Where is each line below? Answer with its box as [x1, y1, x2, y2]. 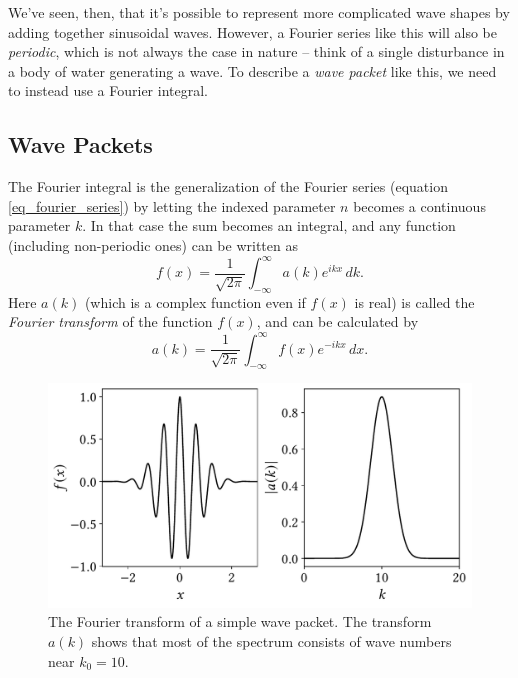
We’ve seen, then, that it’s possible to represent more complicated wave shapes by [8, 2, 510, 22]
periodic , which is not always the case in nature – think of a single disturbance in [8, 41, 505, 62]
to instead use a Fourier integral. [8, 80, 208, 101]
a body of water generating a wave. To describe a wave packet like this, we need [8, 60, 497, 81]
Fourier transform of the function [8, 311, 213, 332]
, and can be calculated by [256, 311, 419, 332]
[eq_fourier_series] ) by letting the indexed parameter [8, 195, 336, 216]
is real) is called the [354, 291, 475, 312]
